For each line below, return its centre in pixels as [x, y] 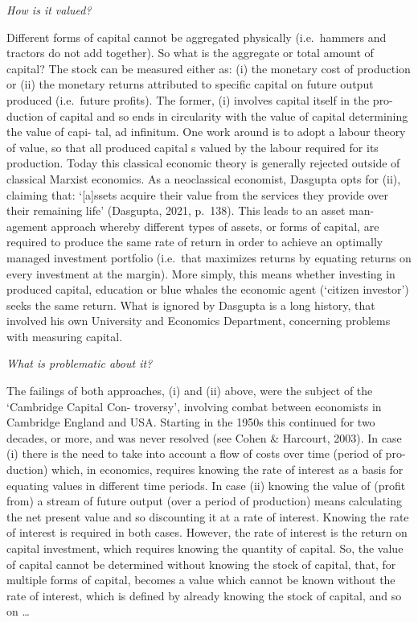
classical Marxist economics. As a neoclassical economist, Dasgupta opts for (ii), [204, 178]
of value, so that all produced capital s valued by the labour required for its [193, 147]
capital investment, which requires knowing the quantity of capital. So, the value [205, 548]
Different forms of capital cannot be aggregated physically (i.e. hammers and [197, 37]
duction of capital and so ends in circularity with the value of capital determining [207, 115]
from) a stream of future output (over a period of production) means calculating [204, 501]
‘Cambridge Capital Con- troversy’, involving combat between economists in [194, 406]
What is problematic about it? [80, 363]
